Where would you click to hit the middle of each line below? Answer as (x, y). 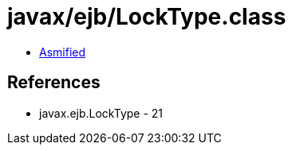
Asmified (63, 52)
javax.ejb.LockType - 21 (101, 113)
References (54, 83)
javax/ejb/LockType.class (147, 17)
